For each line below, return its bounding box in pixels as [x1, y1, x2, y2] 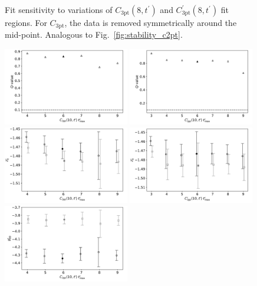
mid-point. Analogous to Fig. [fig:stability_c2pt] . [5, 28, 183, 41]
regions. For [5, 17, 47, 28]
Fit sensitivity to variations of [5, 4, 113, 15]
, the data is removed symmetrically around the [64, 17, 237, 28]
